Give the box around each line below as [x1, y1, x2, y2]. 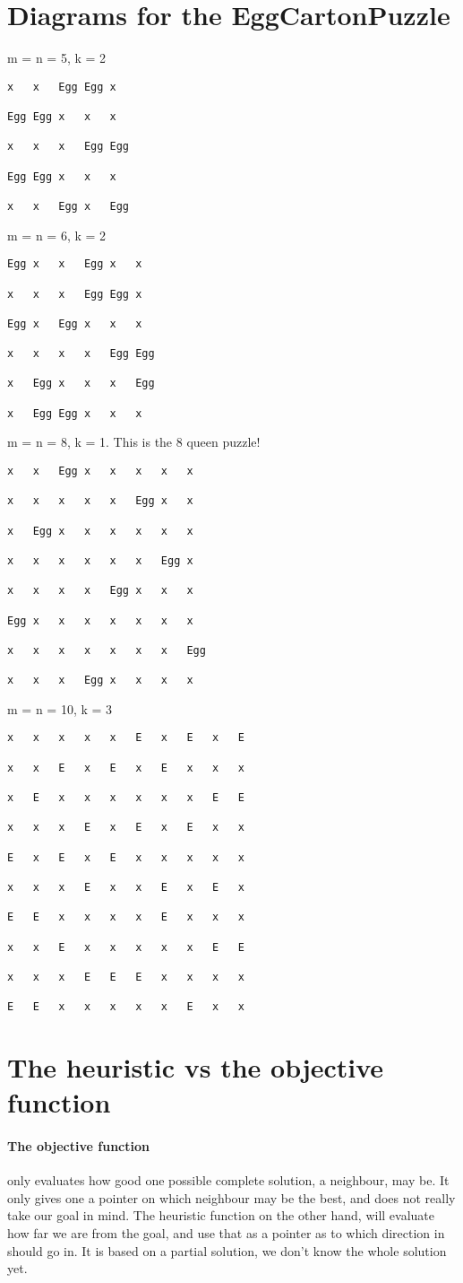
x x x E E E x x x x [7, 970, 244, 983]
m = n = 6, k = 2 [7, 225, 107, 244]
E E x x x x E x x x [7, 911, 244, 924]
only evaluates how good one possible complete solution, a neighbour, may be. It [7, 1171, 450, 1190]
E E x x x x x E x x [7, 1000, 244, 1014]
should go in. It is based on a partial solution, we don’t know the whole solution [7, 1241, 447, 1260]
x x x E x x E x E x [7, 881, 244, 895]
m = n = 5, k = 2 [7, 48, 107, 67]
